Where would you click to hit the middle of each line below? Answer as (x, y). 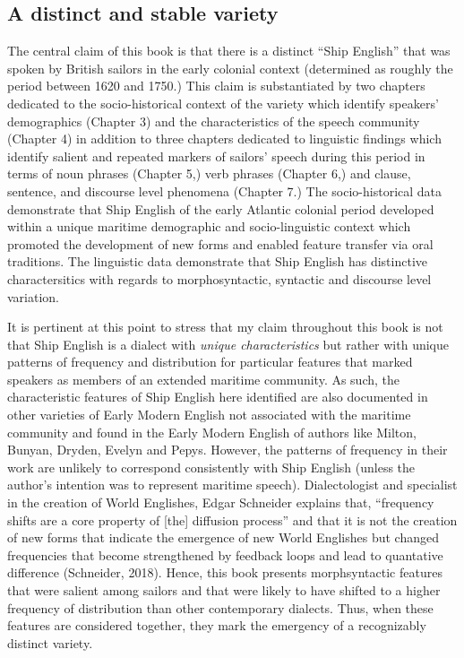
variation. (34, 296)
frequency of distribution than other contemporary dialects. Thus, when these (220, 607)
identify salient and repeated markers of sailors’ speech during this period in (216, 156)
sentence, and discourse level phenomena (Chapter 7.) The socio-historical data (225, 190)
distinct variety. (50, 642)
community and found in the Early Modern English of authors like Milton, (212, 432)
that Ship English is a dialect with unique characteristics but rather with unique (228, 344)
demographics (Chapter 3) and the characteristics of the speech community (214, 121)
